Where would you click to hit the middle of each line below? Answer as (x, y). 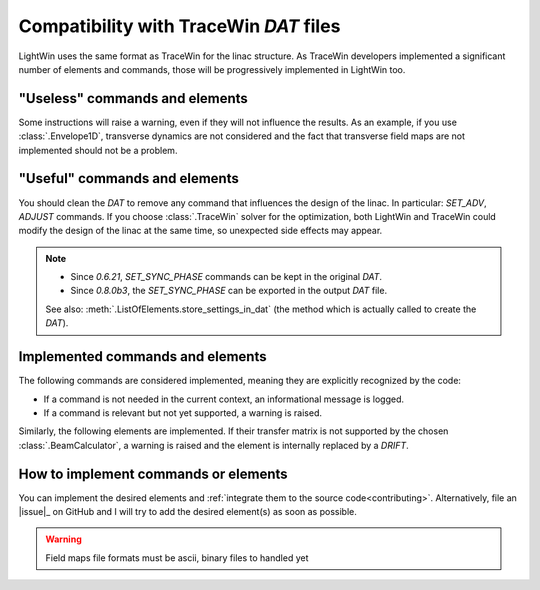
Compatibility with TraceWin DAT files (179, 26)
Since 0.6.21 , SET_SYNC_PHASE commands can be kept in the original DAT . (226, 277)
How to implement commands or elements (153, 473)
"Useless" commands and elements (133, 98)
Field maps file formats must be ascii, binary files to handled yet (177, 557)
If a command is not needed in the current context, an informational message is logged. (224, 399)
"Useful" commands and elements (128, 178)
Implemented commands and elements (142, 356)
